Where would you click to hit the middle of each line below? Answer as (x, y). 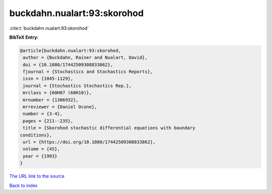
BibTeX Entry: (24, 37)
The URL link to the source (37, 176)
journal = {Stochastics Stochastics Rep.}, (77, 86)
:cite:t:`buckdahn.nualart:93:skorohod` (49, 28)
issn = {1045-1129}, (48, 79)
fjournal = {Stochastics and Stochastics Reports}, (88, 72)
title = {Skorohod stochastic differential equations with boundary (109, 128)
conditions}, (36, 135)
